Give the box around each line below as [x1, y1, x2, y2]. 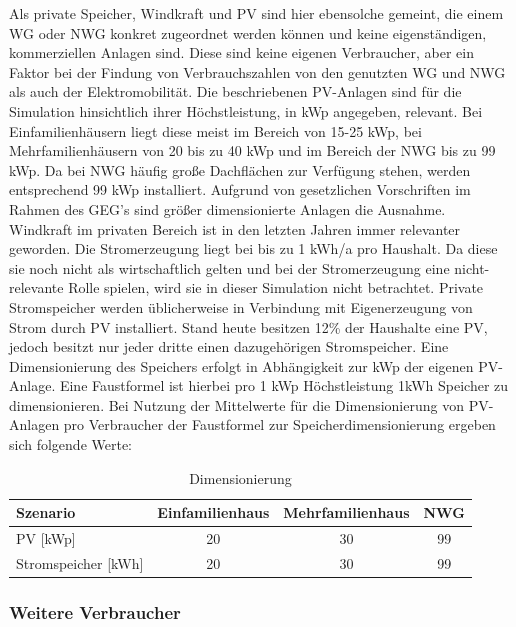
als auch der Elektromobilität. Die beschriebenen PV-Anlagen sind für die [9, 81, 462, 102]
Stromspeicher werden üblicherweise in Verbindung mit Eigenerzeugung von [9, 296, 473, 317]
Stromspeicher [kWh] [16, 552, 144, 573]
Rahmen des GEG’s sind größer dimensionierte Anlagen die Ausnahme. [9, 198, 446, 219]
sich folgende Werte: [9, 434, 133, 455]
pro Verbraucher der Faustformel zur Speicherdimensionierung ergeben [63, 414, 496, 435]
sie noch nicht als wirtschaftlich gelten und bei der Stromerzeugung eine [9, 257, 450, 278]
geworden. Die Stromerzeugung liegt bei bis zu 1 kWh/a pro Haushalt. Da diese [9, 238, 498, 259]
